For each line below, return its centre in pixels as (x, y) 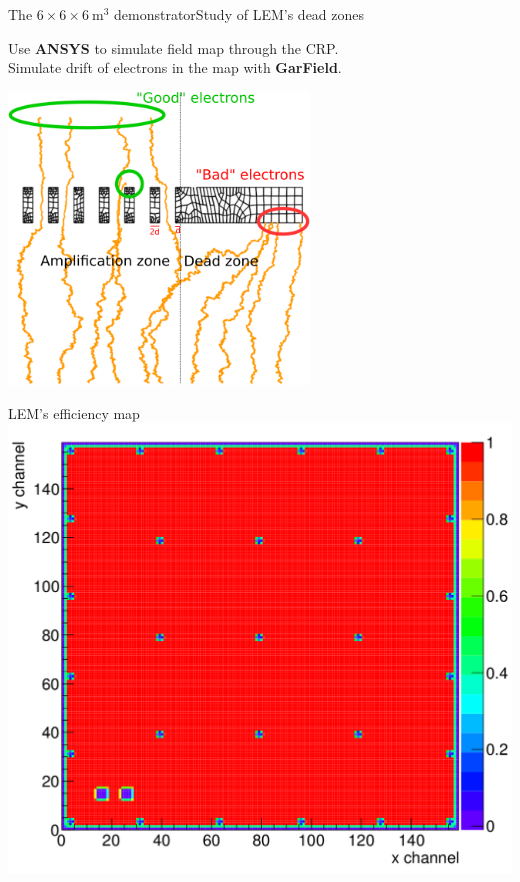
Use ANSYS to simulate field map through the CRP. (173, 47)
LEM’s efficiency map (74, 412)
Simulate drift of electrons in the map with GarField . (175, 67)
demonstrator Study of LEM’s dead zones (239, 14)
